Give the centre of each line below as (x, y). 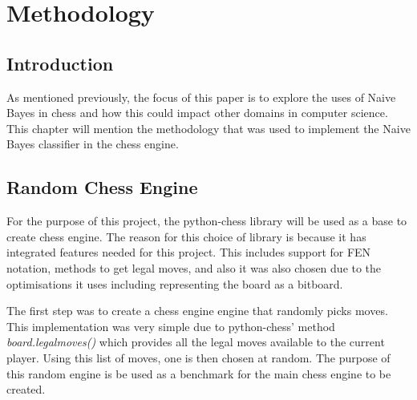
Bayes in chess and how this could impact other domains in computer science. (197, 113)
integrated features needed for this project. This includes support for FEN (189, 252)
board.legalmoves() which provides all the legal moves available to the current (196, 342)
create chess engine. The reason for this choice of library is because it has (186, 236)
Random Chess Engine (102, 187)
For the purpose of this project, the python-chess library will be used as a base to (207, 221)
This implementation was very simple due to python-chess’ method (171, 326)
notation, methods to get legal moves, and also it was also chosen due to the (194, 267)
